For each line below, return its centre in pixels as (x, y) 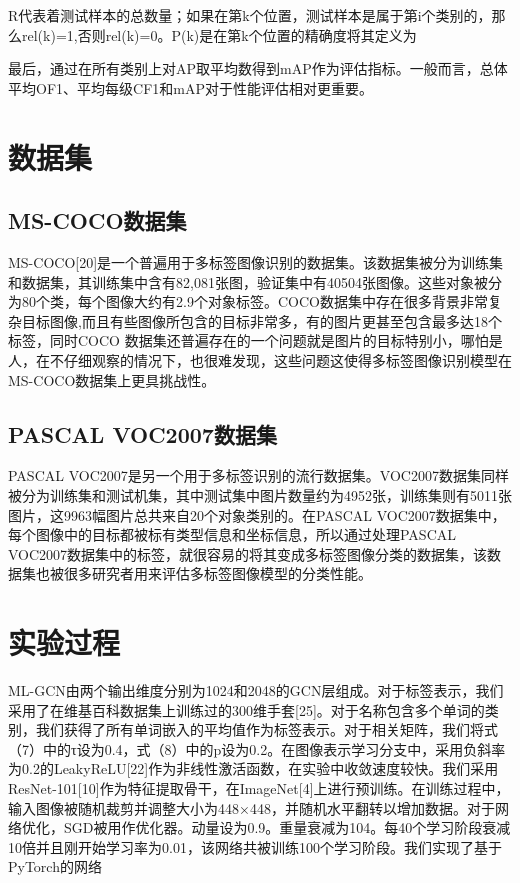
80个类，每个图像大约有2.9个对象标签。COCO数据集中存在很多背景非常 (254, 301)
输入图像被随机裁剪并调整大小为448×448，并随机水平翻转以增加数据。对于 (251, 807)
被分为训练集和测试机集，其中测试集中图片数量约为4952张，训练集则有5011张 (260, 494)
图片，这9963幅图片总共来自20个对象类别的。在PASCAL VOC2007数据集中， (257, 514)
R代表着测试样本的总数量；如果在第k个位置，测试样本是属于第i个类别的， (250, 15)
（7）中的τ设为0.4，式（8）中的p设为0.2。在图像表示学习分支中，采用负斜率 (257, 748)
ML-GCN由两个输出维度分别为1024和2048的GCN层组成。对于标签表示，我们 (256, 690)
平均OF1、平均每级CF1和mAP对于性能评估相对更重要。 (190, 87)
